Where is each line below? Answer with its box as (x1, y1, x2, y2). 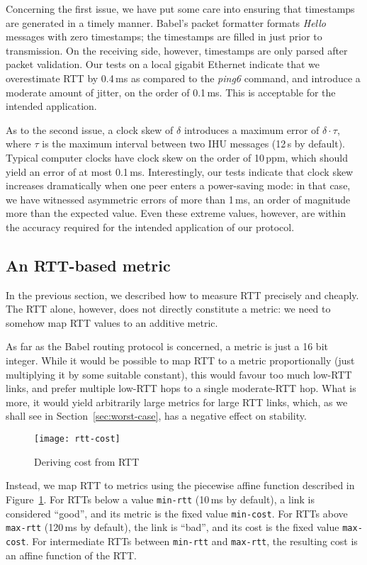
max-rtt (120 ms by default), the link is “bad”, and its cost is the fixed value (6, 520, 339, 535)
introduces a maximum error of (183, 122, 320, 137)
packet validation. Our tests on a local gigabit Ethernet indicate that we (6, 57, 320, 72)
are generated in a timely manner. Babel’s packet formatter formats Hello (6, 15, 327, 30)
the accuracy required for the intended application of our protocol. (6, 219, 295, 234)
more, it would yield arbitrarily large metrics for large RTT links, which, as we (6, 394, 348, 409)
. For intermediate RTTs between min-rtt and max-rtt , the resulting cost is (26, 533, 358, 548)
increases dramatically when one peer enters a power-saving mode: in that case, (6, 178, 351, 193)
